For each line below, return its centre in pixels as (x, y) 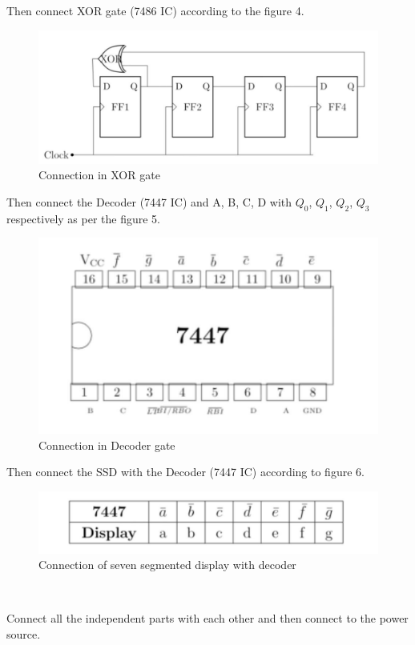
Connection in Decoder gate (107, 445)
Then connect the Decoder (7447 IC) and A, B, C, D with (149, 202)
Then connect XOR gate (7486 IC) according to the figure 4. (155, 10)
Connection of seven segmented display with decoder (167, 565)
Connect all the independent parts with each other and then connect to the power (207, 618)
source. (24, 634)
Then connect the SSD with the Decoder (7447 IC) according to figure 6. (185, 472)
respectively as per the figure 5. (83, 218)
